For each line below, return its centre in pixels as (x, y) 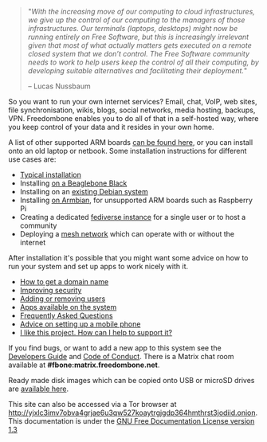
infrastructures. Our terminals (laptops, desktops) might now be (133, 28)
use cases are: (32, 159)
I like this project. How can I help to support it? (96, 332)
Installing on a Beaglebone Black (73, 183)
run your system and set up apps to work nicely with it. (98, 266)
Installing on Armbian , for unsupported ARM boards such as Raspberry (136, 200)
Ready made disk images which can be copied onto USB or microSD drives (132, 380)
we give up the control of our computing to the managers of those (136, 20)
